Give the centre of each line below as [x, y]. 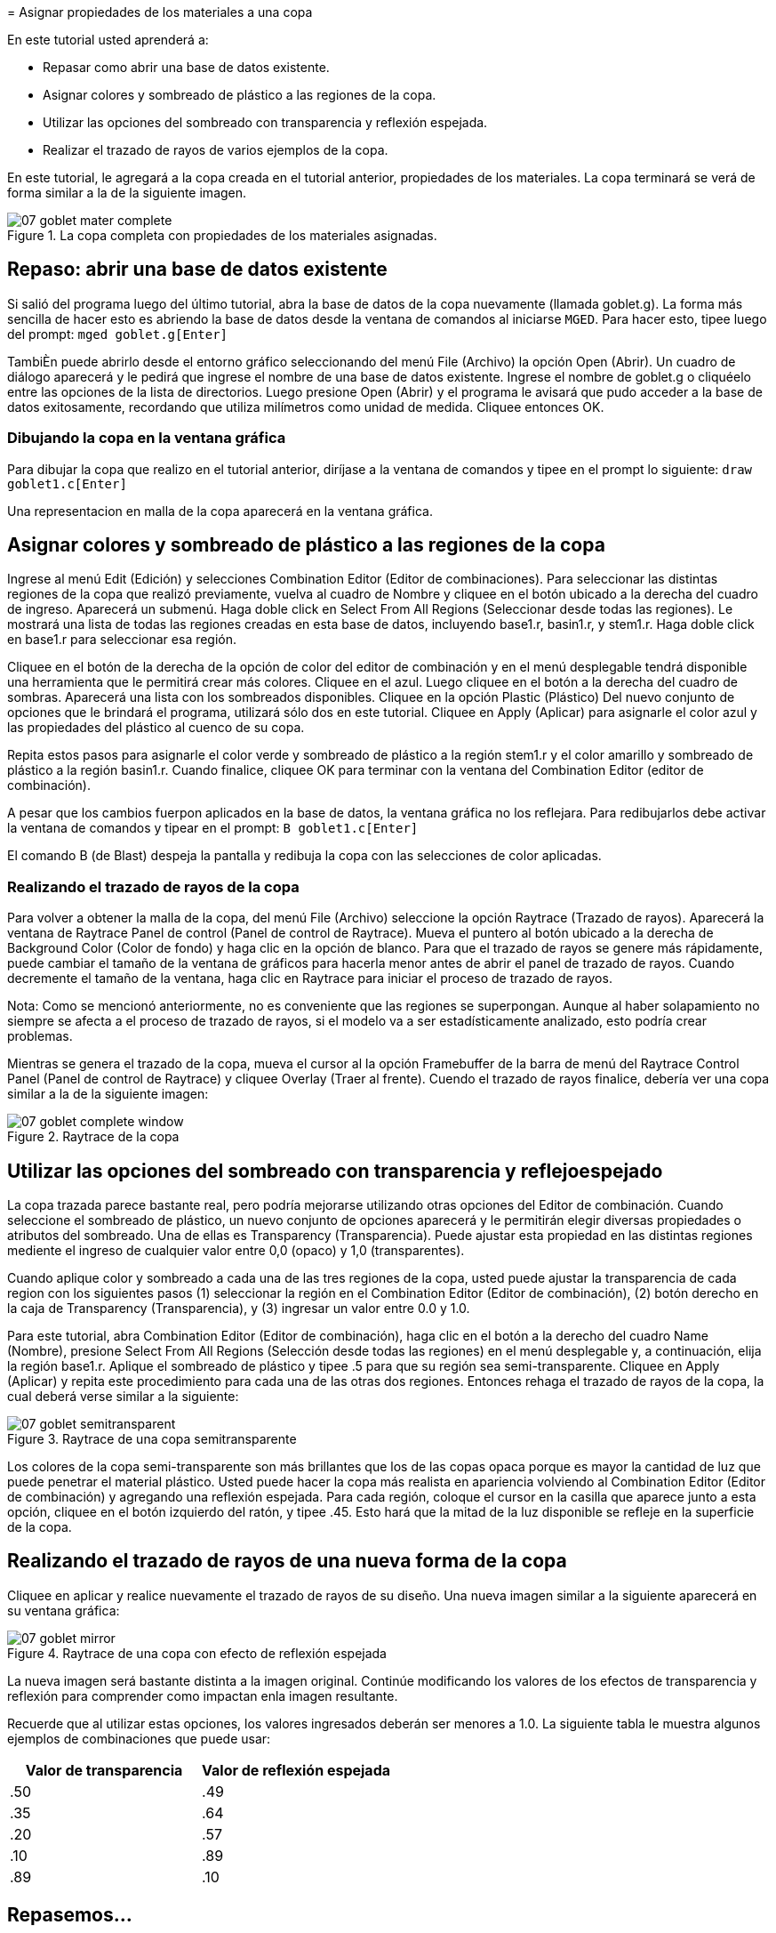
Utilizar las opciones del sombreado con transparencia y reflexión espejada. [265, 122]
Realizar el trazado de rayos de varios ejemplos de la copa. [216, 150]
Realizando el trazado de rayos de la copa [153, 886]
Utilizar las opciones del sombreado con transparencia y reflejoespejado [335, 1171]
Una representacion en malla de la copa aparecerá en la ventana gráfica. [220, 511]
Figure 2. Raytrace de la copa [93, 1137]
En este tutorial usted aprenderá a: [108, 40]
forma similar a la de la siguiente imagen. [127, 193]
